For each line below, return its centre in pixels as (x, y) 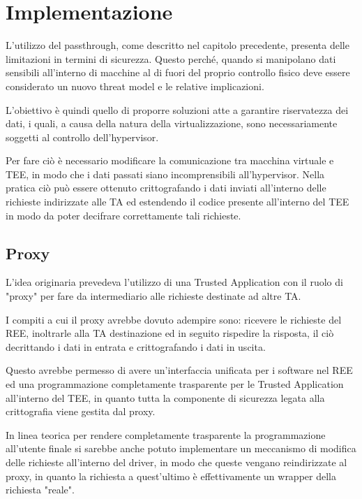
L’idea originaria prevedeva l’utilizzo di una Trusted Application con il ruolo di (174, 282)
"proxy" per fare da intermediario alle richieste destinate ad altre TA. (153, 296)
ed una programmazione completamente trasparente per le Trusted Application (175, 384)
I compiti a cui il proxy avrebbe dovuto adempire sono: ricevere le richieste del (174, 319)
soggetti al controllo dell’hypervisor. (82, 137)
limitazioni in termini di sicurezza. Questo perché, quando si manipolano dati (171, 58)
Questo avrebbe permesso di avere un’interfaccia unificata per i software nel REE (179, 370)
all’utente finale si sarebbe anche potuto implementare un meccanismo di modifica (181, 448)
